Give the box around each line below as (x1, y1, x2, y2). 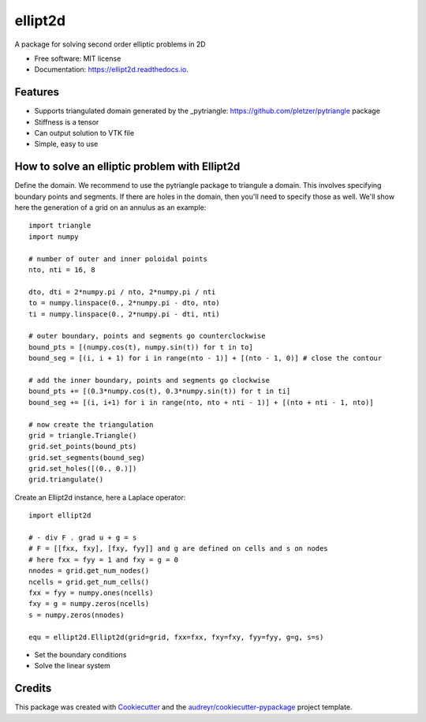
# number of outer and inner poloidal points (28, 254, 208, 264)
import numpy (28, 232, 79, 241)
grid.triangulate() (28, 475, 104, 484)
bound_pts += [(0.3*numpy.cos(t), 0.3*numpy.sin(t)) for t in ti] (28, 387, 291, 396)
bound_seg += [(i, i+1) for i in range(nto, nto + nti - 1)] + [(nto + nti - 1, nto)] (28, 398, 374, 406)
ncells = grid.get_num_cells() (28, 577, 150, 586)
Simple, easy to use (34, 139, 99, 149)
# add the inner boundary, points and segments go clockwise (28, 376, 270, 384)
